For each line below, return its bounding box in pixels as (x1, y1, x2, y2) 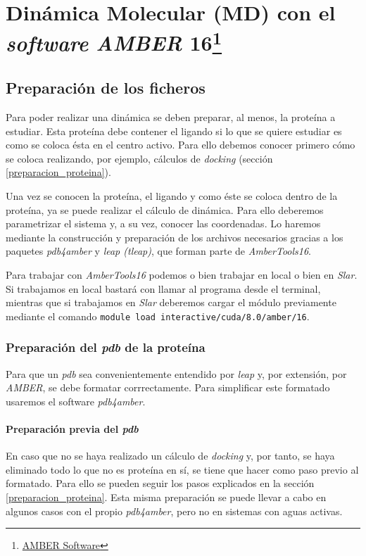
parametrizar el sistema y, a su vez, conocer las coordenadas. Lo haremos (6, 216, 321, 231)
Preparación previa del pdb (6, 422, 139, 436)
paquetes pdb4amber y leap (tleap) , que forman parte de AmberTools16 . (6, 244, 312, 258)
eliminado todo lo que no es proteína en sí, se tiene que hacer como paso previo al (6, 462, 359, 476)
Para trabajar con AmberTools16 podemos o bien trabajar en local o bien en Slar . (6, 267, 358, 282)
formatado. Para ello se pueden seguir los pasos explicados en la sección (6, 476, 315, 491)
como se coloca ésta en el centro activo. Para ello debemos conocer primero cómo (6, 137, 355, 152)
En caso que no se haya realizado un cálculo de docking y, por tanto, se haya (6, 448, 335, 463)
